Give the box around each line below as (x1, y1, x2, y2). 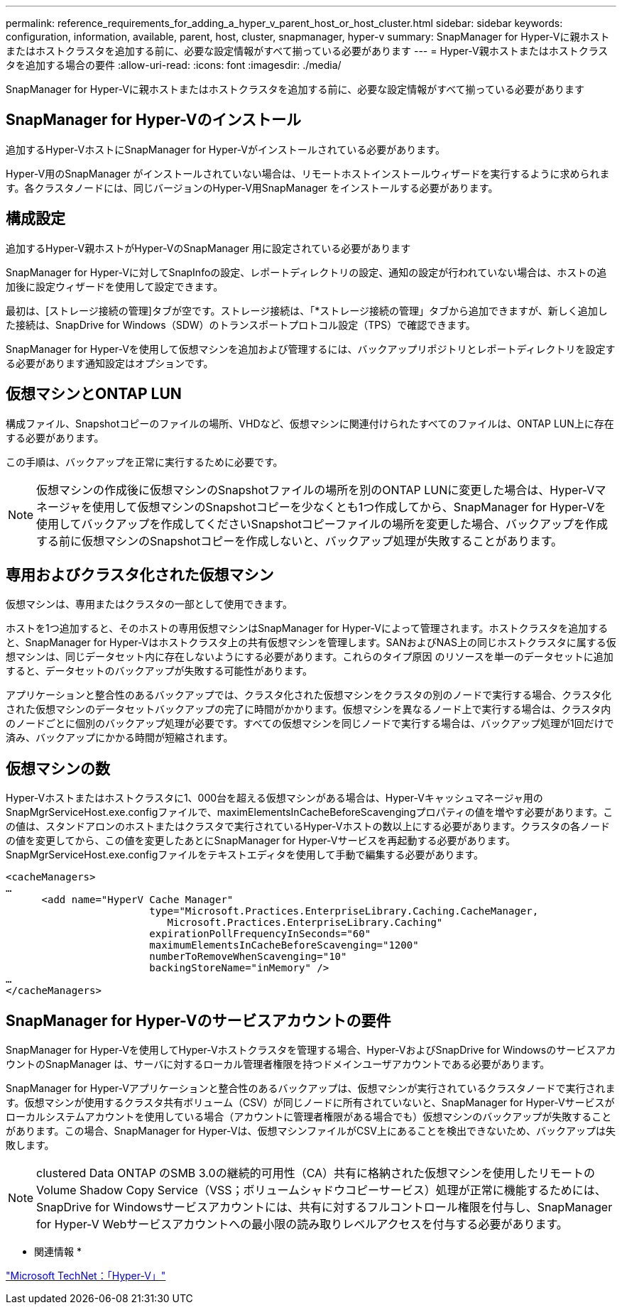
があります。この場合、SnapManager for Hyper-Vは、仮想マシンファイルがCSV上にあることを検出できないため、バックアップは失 (6, 1125, 616, 1137)
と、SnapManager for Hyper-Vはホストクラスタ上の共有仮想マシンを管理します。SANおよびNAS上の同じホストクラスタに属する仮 (6, 636, 616, 649)
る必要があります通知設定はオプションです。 (6, 356, 214, 369)
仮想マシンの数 (6, 759, 110, 777)
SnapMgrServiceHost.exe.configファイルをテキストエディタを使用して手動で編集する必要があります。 (6, 848, 484, 861)
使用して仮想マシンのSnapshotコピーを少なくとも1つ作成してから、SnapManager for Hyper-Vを (92, 499, 606, 514)
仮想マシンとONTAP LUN (6, 385, 182, 403)
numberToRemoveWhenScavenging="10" (149, 951, 347, 963)
